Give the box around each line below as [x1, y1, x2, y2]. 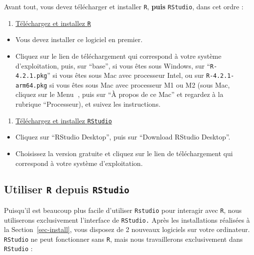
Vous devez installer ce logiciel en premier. [15, 34, 143, 45]
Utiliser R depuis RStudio [4, 182, 130, 197]
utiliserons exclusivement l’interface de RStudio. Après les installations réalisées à [4, 214, 250, 225]
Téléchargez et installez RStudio [15, 115, 112, 125]
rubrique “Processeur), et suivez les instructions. [15, 99, 161, 109]
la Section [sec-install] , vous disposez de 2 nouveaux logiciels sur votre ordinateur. [4, 224, 250, 234]
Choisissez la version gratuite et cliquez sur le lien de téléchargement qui [15, 148, 233, 158]
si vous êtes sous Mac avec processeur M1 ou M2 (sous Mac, [49, 79, 230, 90]
